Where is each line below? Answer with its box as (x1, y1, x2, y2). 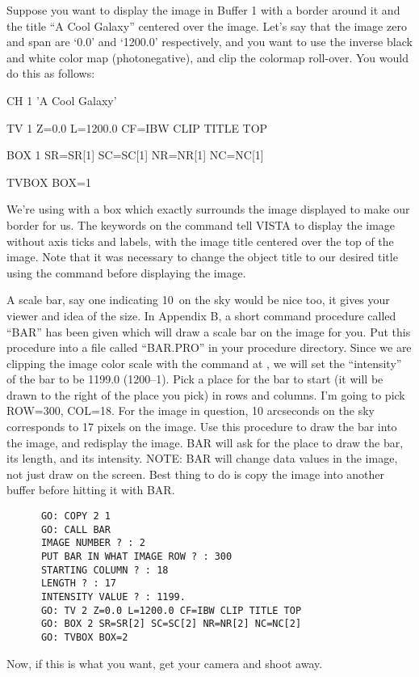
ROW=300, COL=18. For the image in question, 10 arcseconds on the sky (6, 402, 375, 419)
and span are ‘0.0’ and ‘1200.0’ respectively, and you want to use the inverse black (6, 33, 413, 50)
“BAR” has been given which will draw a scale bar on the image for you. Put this (6, 323, 411, 340)
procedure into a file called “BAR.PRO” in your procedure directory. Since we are (6, 339, 412, 356)
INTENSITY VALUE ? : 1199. (40, 590, 186, 603)
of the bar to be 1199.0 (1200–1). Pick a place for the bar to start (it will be (6, 370, 383, 387)
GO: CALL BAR (40, 523, 111, 535)
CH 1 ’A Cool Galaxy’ (6, 91, 117, 108)
